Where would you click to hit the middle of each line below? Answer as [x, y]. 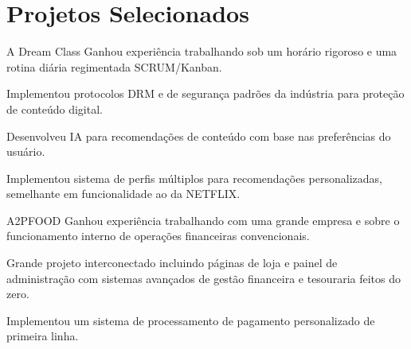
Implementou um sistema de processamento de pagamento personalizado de [191, 320]
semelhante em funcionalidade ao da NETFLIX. [123, 194]
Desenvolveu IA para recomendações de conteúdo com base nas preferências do [199, 136]
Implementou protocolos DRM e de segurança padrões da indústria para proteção [205, 93]
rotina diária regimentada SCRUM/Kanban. [114, 66]
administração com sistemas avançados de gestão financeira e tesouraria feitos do [204, 278]
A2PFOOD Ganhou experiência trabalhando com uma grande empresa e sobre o [203, 220]
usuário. [26, 151]
